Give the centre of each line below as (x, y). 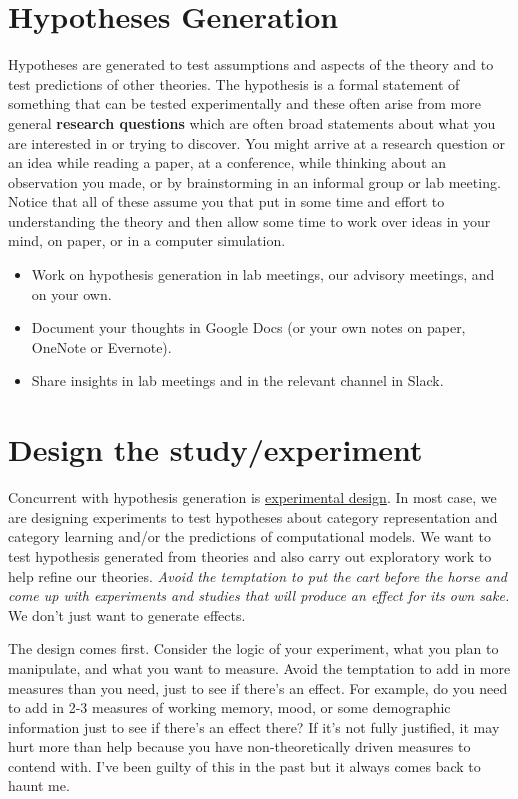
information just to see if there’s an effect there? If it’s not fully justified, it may (254, 726)
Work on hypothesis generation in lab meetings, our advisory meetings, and (263, 274)
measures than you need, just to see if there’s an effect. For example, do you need (258, 687)
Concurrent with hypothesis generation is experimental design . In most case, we (252, 497)
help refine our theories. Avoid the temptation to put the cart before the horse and (257, 575)
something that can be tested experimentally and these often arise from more (244, 103)
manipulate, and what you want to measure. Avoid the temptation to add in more (259, 667)
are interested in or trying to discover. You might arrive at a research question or (256, 142)
